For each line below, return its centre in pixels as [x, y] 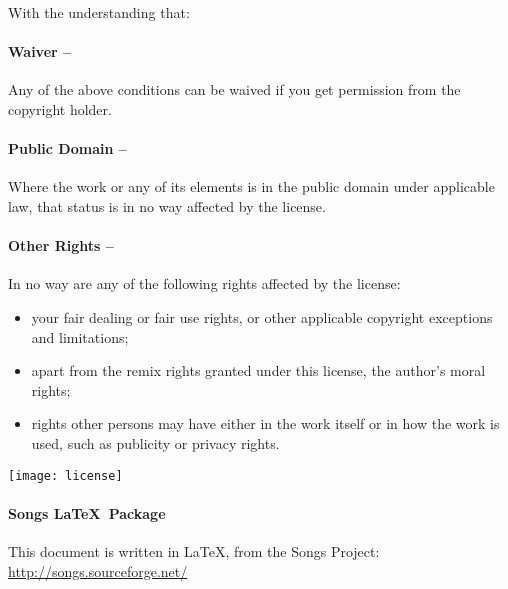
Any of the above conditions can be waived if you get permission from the [234, 89]
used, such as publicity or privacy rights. [155, 442]
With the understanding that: [99, 12]
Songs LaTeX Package [87, 512]
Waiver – [40, 51]
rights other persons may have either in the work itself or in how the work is [265, 423]
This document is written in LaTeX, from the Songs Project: [194, 550]
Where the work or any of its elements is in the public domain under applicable [251, 186]
